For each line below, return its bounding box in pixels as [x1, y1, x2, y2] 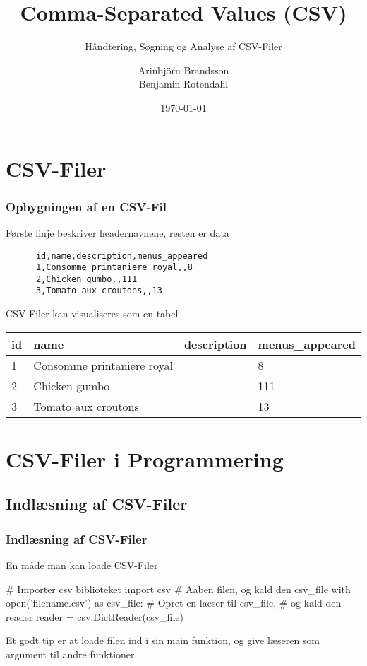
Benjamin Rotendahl [138, 76, 229, 91]
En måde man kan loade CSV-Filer [6, 558, 158, 573]
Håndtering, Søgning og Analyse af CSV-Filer [85, 39, 282, 54]
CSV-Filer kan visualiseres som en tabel [6, 306, 179, 321]
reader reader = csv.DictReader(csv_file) [6, 609, 183, 624]
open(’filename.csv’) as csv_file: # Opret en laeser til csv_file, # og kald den [6, 595, 342, 610]
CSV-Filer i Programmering [6, 444, 284, 473]
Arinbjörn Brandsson [138, 62, 229, 77]
